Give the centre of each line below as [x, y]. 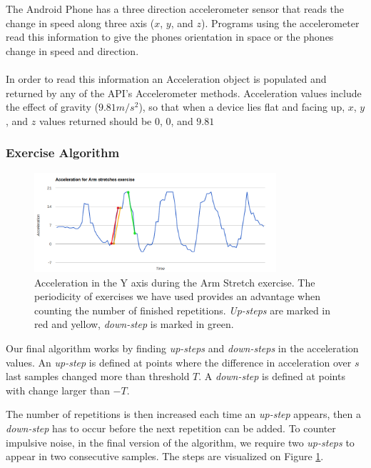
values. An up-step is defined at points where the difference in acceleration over [179, 362]
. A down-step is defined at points [272, 376]
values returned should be [95, 120]
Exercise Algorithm [63, 153]
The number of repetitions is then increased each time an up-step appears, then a [183, 414]
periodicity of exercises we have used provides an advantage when [177, 296]
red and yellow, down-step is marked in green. [134, 324]
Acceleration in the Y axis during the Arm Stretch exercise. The [175, 282]
